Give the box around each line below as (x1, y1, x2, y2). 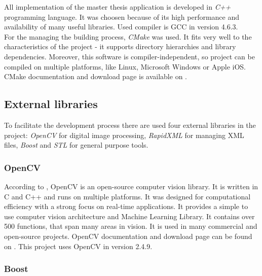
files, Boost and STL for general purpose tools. (4, 140, 148, 150)
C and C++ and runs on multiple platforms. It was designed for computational (4, 191, 251, 201)
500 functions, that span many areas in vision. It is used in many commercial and (4, 221, 257, 231)
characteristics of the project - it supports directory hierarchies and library (4, 41, 236, 52)
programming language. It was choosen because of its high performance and (4, 11, 240, 22)
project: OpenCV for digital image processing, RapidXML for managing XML (4, 129, 244, 140)
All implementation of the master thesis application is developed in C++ (4, 2, 231, 12)
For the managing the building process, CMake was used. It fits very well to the (4, 31, 252, 42)
